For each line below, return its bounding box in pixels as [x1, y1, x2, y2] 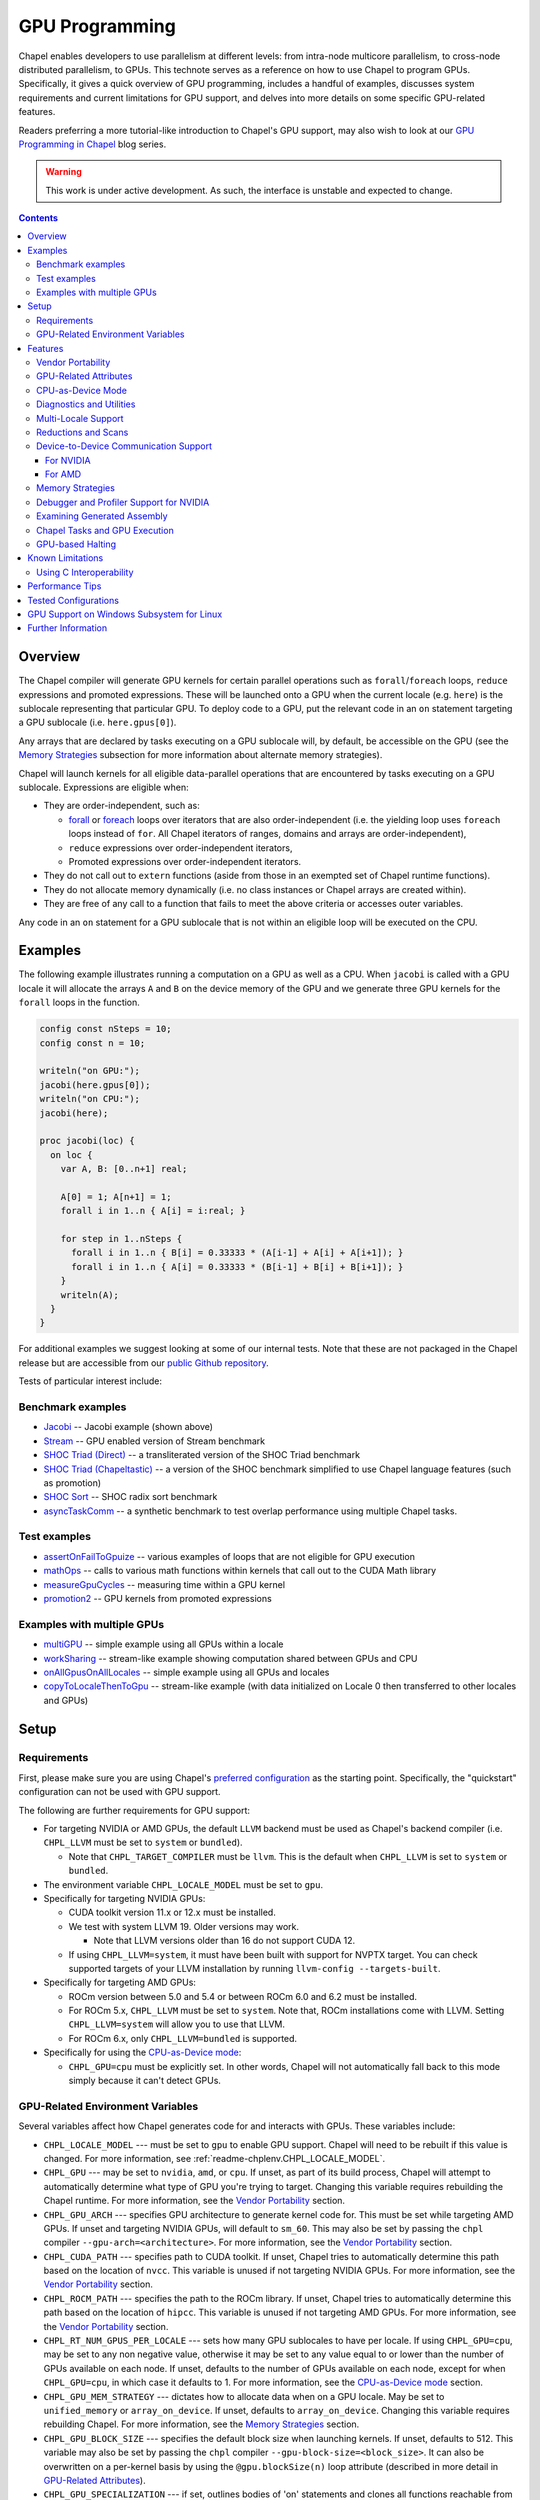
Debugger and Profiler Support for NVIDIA [36, 496, 210, 508]
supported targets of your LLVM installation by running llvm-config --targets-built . [68, 1962, 441, 1974]
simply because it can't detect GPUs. [68, 2075, 222, 2087]
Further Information [27, 622, 108, 634]
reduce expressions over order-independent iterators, [68, 841, 293, 854]
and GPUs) [43, 1694, 89, 1706]
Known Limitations [27, 552, 104, 564]
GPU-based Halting [36, 538, 117, 550]
